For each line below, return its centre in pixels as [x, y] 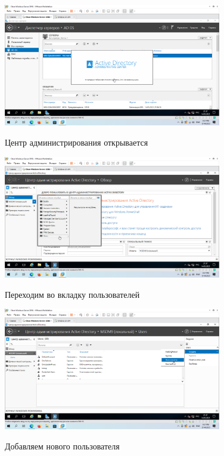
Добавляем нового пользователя [62, 446]
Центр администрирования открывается [77, 142]
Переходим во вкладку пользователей [72, 294]
